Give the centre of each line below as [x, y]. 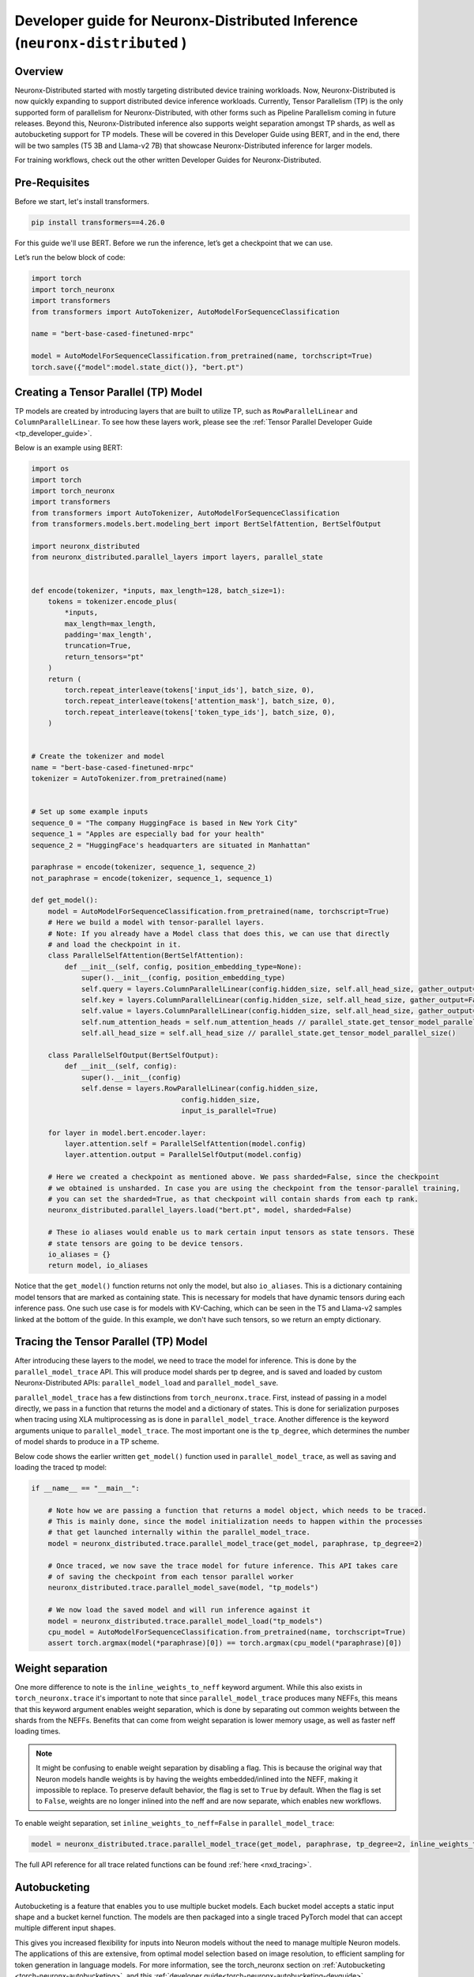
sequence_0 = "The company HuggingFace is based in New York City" [165, 823]
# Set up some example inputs [90, 812]
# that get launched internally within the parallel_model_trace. [179, 1533]
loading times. [38, 1731]
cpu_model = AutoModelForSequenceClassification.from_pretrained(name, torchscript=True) [227, 1632]
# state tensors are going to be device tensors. [146, 1243]
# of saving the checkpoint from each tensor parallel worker [171, 1577]
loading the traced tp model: [60, 1467]
